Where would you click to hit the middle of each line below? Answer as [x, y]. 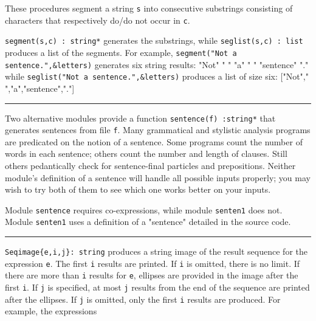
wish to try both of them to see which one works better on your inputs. [138, 189]
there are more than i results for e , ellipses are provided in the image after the [152, 275]
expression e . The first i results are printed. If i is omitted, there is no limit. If [153, 263]
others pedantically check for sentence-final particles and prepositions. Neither [150, 166]
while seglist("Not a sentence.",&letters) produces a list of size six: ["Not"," [157, 76]
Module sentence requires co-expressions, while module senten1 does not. [144, 209]
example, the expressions [51, 311]
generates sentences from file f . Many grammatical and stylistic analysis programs [158, 130]
